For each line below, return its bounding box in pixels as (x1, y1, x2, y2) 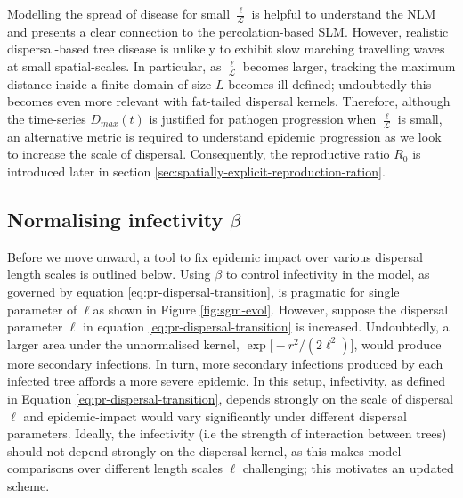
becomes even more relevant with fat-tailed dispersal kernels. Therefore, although (7, 92, 451, 110)
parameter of (7, 299, 77, 318)
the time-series (7, 110, 86, 128)
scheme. (7, 476, 50, 494)
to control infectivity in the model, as (225, 265, 430, 283)
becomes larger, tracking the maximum (242, 57, 456, 76)
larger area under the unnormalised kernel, (7, 334, 240, 353)
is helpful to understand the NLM (251, 4, 436, 22)
